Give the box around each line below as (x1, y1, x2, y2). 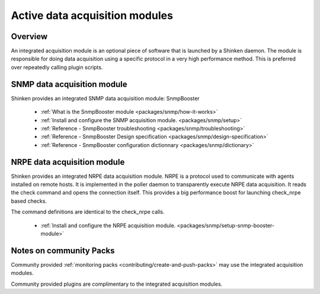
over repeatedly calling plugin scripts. (11, 63, 103, 71)
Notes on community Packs (11, 245, 115, 255)
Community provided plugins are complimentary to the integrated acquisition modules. (11, 280, 223, 287)
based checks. (11, 197, 47, 204)
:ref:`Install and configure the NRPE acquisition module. (40, 222, 176, 229)
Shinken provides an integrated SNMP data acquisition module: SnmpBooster (11, 95, 200, 102)
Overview (11, 31, 48, 41)
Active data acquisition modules (11, 9, 173, 22)
